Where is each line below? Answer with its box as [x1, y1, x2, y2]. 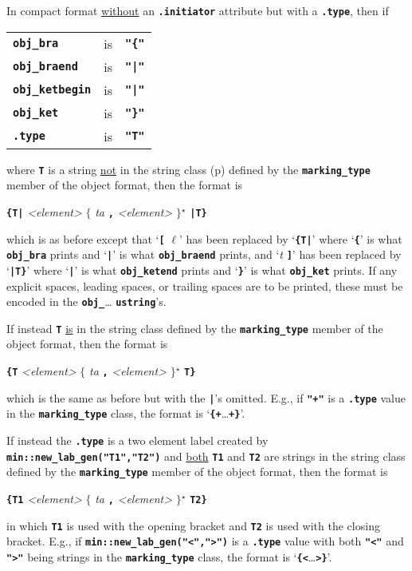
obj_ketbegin [13, 83, 92, 97]
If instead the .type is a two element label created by [6, 432, 269, 448]
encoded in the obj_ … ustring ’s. [6, 293, 167, 310]
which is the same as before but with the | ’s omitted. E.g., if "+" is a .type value [6, 389, 406, 406]
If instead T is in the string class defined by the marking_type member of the [6, 319, 383, 336]
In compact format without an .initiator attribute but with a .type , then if [6, 2, 389, 18]
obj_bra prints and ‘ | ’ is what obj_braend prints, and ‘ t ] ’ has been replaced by [6, 246, 402, 263]
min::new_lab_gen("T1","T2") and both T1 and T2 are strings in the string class [6, 447, 406, 464]
